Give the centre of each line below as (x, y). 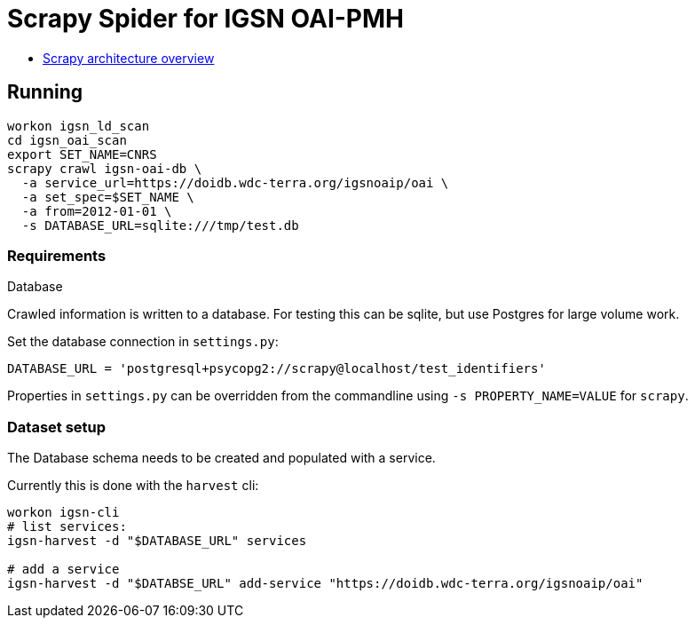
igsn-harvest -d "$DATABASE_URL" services (157, 541)
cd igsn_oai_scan (67, 140)
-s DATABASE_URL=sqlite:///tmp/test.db (160, 225)
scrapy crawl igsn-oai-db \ (105, 168)
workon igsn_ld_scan (79, 126)
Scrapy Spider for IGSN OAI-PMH (205, 19)
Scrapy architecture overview (129, 58)
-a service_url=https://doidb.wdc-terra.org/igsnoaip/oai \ (235, 182)
